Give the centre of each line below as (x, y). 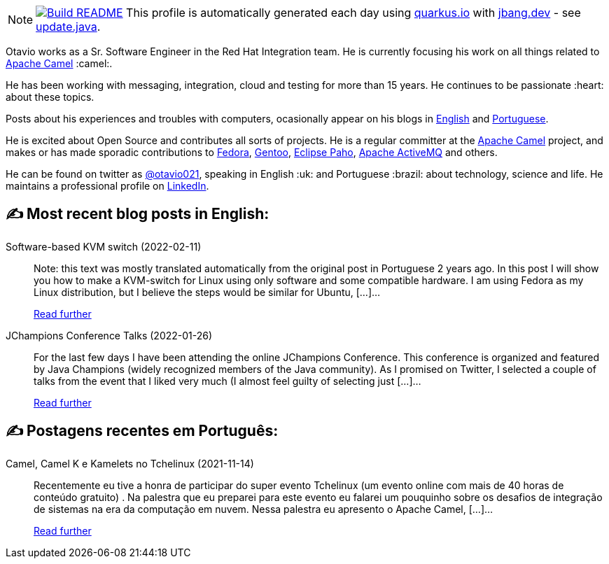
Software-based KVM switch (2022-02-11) (104, 246)
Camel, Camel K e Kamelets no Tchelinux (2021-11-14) (130, 463)
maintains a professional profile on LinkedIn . (107, 186)
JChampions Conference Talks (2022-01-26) (109, 335)
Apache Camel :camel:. (59, 63)
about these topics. (50, 97)
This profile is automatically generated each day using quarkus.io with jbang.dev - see (353, 13)
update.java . (68, 27)
